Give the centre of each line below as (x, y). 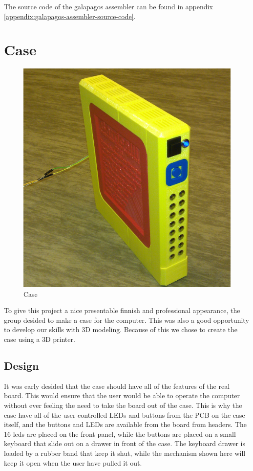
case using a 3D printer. (40, 339)
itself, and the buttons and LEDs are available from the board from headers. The (125, 424)
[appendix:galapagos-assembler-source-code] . (70, 16)
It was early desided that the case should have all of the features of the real (117, 386)
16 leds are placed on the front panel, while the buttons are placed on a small (120, 434)
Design (21, 365)
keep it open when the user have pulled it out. (73, 462)
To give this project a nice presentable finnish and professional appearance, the (122, 310)
